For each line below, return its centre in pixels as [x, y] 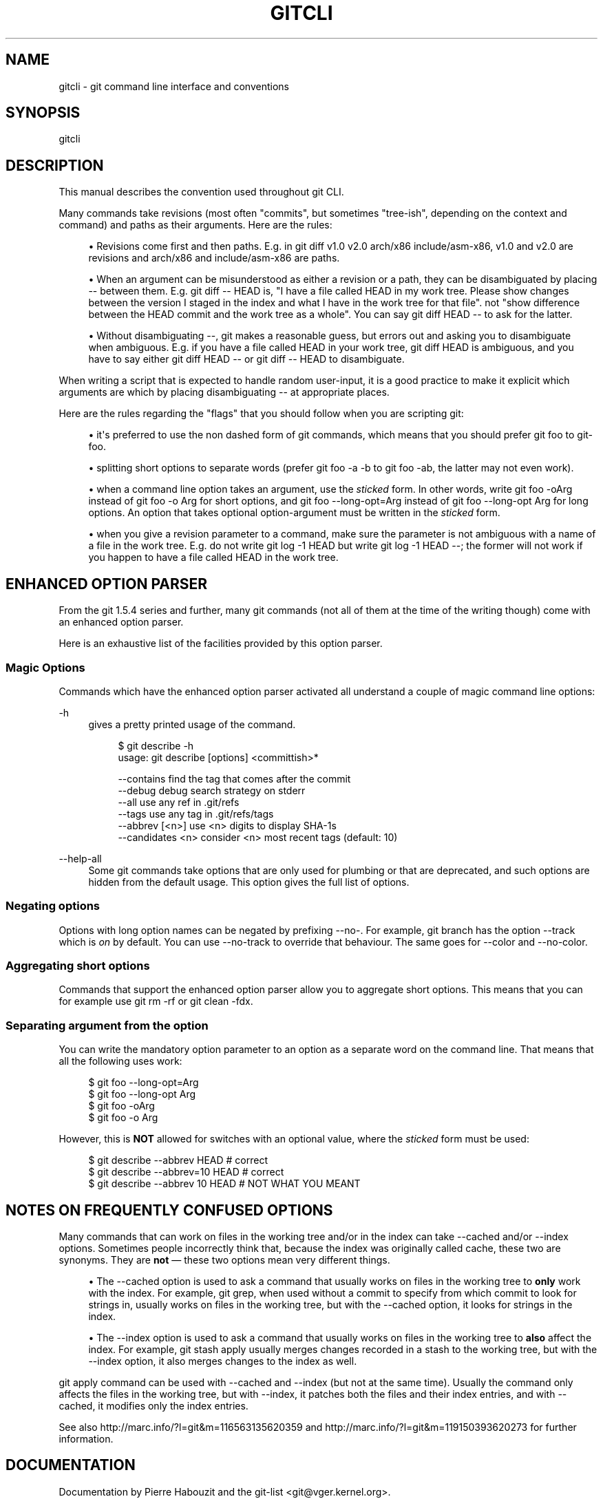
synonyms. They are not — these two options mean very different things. [224, 1259]
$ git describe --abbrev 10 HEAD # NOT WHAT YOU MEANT [224, 1184]
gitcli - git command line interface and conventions [174, 86]
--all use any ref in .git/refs [179, 802]
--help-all [80, 858]
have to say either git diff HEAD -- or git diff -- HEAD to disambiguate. [246, 359]
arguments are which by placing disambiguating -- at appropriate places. [224, 392]
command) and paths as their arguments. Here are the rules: [195, 225]
